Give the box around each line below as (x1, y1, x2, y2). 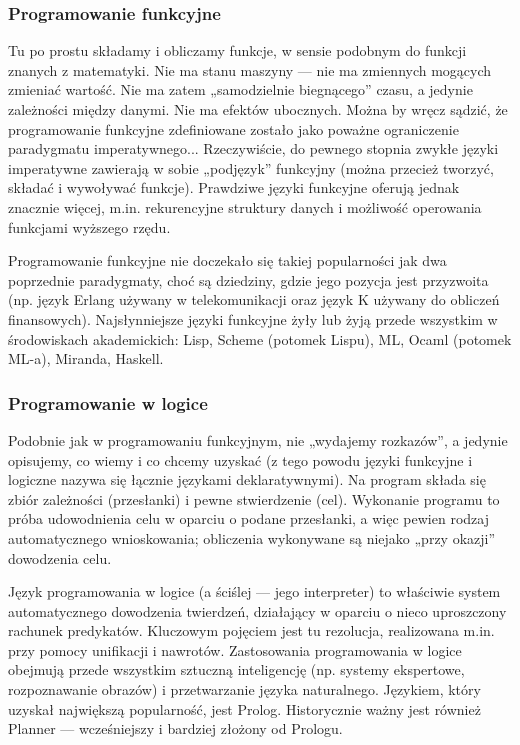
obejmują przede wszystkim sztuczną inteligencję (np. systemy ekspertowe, (8, 659, 465, 680)
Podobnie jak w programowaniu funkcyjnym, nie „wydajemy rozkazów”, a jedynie (8, 429, 508, 450)
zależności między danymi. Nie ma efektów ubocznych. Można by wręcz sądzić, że (8, 99, 508, 119)
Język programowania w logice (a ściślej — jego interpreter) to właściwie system (8, 581, 501, 602)
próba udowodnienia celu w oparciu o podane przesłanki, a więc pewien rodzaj (8, 508, 489, 529)
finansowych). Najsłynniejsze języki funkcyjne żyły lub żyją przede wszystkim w (8, 308, 498, 329)
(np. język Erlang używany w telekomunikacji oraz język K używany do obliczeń (8, 289, 500, 310)
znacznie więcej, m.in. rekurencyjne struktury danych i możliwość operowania (8, 196, 482, 217)
